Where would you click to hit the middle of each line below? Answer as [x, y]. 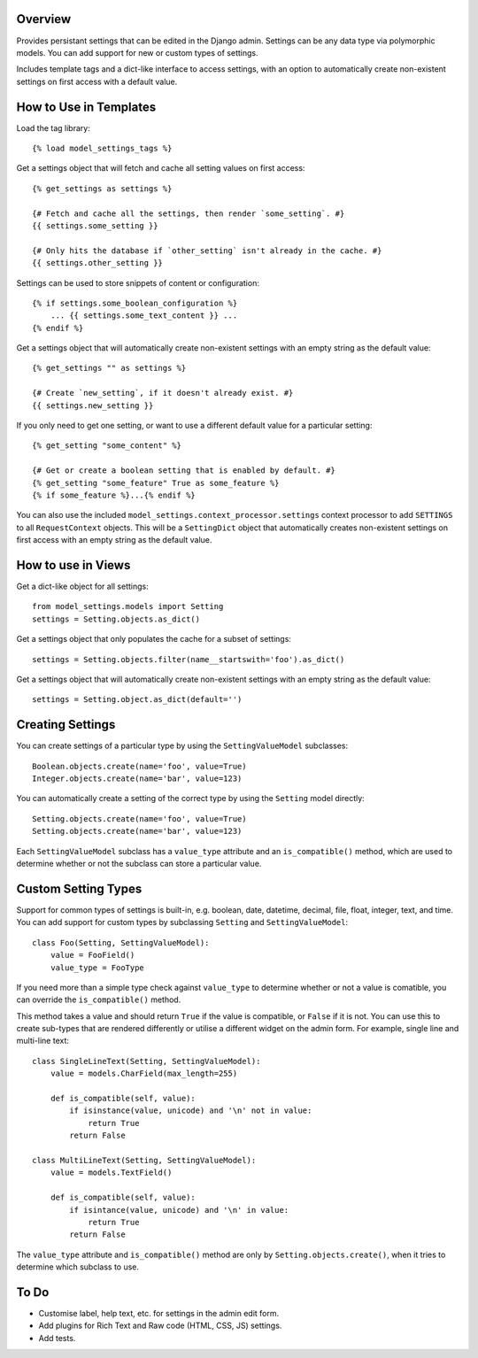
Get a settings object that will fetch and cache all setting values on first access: [161, 168]
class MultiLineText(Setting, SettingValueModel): [144, 1160]
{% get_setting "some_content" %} [107, 446]
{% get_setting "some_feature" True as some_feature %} [156, 483]
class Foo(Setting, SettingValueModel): [121, 942]
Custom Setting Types [79, 888]
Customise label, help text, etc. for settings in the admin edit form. [159, 1313]
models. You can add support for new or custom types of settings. [137, 52]
